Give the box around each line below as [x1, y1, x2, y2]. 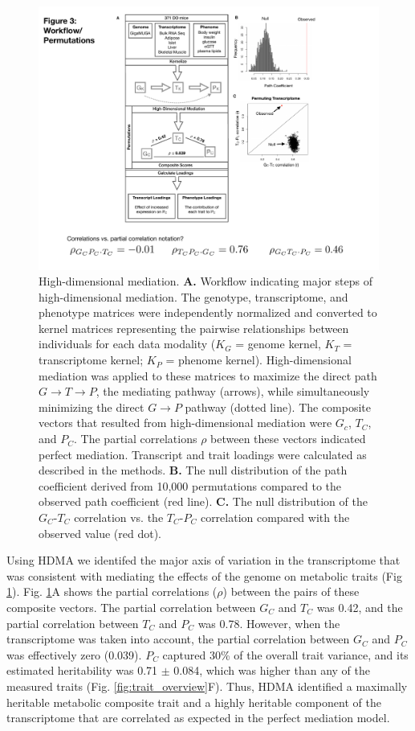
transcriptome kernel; [39, 351, 144, 368]
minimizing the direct [39, 398, 144, 415]
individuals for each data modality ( [39, 335, 216, 352]
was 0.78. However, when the [197, 614, 340, 631]
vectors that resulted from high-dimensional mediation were [39, 414, 332, 431]
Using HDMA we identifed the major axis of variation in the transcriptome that [6, 552, 401, 569]
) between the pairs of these [222, 583, 360, 600]
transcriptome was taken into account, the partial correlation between [6, 630, 350, 647]
